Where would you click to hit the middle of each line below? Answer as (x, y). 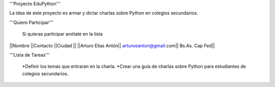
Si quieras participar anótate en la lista (62, 34)
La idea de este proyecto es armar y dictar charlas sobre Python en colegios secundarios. (104, 13)
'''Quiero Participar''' (31, 22)
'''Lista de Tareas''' (30, 55)
